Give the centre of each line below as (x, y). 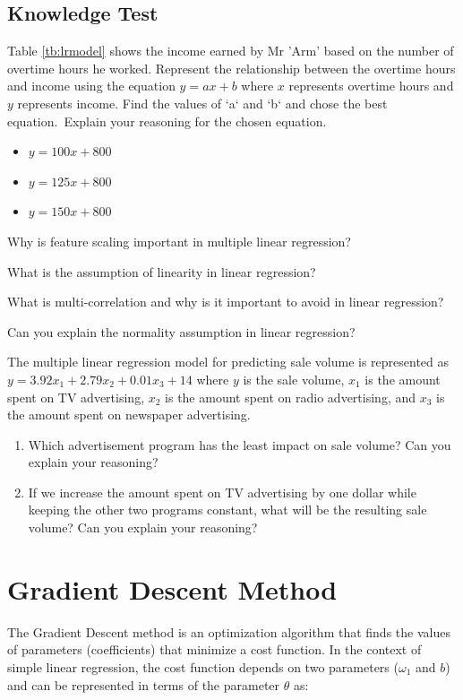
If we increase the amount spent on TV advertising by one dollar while (222, 492)
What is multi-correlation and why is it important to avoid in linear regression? (226, 302)
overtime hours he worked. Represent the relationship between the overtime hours (231, 68)
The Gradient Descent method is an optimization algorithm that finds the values (229, 631)
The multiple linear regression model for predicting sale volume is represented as (228, 362)
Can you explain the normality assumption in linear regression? (181, 331)
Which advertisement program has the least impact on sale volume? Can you (240, 444)
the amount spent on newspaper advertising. (129, 415)
